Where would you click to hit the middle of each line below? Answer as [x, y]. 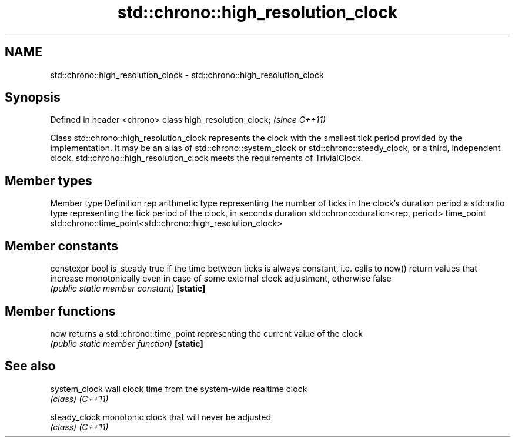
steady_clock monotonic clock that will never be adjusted [161, 417]
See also [30, 366]
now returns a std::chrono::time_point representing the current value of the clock [207, 333]
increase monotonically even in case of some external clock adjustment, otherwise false [221, 279]
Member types [49, 180]
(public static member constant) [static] [128, 289]
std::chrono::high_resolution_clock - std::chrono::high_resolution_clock [187, 75]
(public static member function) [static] [127, 343]
